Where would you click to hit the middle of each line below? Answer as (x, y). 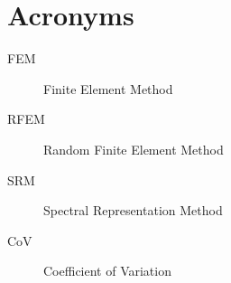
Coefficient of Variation (107, 271)
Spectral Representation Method (133, 210)
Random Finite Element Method (134, 149)
